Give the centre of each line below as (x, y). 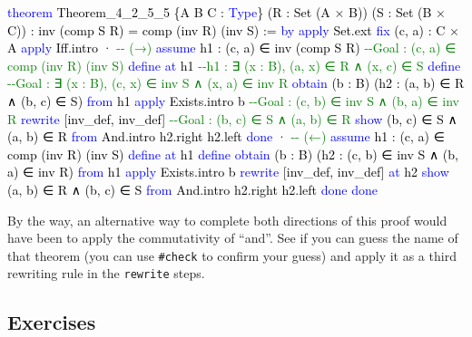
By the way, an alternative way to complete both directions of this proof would (227, 220)
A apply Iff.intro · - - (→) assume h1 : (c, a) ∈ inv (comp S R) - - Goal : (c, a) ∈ (232, 48)
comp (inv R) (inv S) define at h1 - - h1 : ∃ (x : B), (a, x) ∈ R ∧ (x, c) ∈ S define (234, 65)
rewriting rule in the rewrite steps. (106, 273)
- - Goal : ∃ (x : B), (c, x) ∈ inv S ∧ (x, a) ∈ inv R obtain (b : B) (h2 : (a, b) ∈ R (236, 83)
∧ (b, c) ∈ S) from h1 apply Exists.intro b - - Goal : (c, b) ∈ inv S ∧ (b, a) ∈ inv (233, 100)
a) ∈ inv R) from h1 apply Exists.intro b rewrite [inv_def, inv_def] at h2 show (228, 172)
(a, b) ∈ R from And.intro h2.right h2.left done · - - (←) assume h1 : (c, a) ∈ (226, 136)
